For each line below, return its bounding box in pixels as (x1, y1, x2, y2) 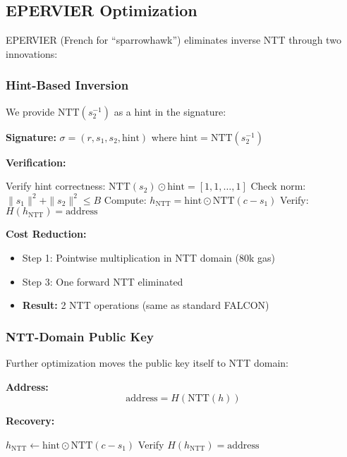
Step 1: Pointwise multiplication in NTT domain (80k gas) (22, 250, 275, 264)
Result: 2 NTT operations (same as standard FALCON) (22, 298, 269, 312)
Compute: (104, 192, 147, 207)
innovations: (6, 46, 58, 61)
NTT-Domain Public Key (6, 327, 154, 345)
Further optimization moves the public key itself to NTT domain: (6, 355, 288, 370)
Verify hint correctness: (6, 178, 106, 193)
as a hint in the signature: (114, 104, 226, 118)
